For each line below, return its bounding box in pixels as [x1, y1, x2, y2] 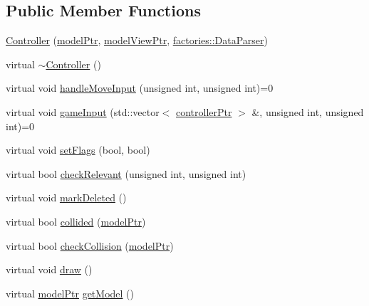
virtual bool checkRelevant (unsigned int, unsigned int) [6, 166, 246, 181]
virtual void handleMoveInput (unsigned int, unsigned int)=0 [6, 80, 274, 95]
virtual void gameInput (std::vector [6, 104, 160, 119]
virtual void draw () [6, 262, 93, 277]
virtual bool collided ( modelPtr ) [6, 213, 146, 228]
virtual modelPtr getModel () [6, 285, 135, 300]
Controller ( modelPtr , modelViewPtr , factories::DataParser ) [6, 33, 269, 48]
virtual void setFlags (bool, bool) [6, 142, 150, 157]
